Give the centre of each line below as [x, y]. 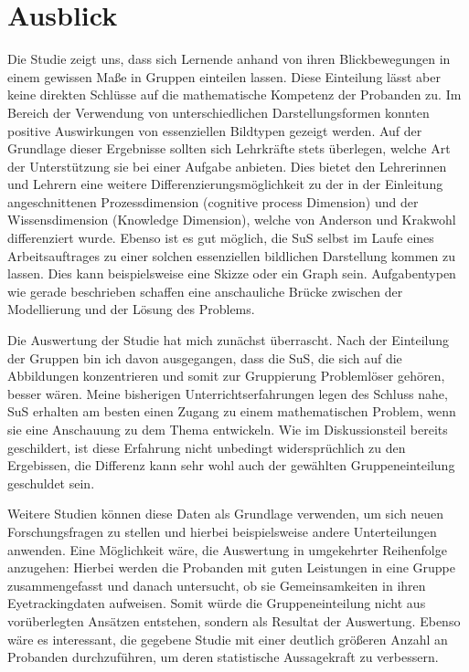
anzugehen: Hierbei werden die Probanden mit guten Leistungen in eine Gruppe [231, 567]
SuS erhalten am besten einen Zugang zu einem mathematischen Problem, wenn [232, 411]
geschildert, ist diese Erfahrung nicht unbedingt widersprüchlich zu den [207, 447]
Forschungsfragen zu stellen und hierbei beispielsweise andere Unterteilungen [222, 531]
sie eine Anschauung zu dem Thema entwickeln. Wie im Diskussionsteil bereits [228, 429]
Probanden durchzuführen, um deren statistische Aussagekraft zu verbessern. [223, 657]
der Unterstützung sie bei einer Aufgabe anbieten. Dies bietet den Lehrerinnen [227, 166]
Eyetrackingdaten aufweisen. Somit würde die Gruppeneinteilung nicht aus [217, 603]
